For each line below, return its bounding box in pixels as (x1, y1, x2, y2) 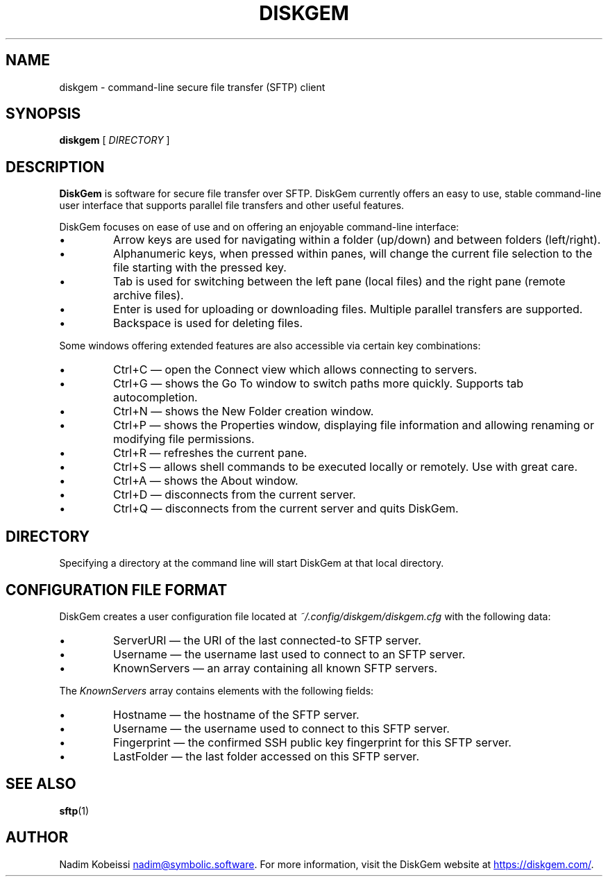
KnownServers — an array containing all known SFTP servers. (113, 660, 438, 675)
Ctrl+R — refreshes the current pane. (113, 446, 307, 460)
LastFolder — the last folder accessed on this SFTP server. (113, 749, 419, 763)
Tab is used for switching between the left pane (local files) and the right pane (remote (113, 274, 566, 289)
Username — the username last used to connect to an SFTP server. (113, 647, 466, 661)
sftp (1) (59, 804, 90, 817)
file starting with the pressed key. (113, 260, 287, 275)
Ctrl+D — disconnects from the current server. (113, 488, 356, 502)
